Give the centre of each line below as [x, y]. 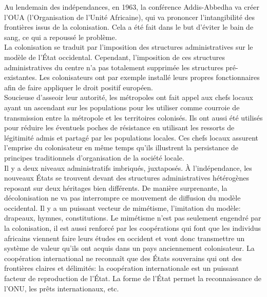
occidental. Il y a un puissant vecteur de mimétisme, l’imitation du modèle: [122, 207]
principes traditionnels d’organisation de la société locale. [94, 157]
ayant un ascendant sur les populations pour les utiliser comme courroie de [122, 107]
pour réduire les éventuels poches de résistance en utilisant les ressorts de [119, 127]
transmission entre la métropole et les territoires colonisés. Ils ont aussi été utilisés [133, 117]
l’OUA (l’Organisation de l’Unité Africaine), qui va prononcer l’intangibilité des [130, 17]
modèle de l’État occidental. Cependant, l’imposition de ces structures [115, 57]
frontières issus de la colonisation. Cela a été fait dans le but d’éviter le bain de [129, 27]
